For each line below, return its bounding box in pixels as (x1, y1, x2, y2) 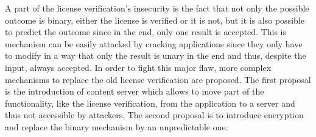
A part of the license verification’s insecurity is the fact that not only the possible (5, 2, 309, 14)
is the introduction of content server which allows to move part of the (5, 85, 264, 98)
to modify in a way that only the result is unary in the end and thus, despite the (5, 49, 306, 62)
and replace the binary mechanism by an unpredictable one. (5, 120, 228, 133)
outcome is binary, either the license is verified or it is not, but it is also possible (5, 13, 304, 26)
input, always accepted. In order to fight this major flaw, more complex (5, 61, 272, 73)
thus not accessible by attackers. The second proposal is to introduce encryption (5, 109, 304, 121)
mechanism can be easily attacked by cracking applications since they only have (5, 37, 303, 50)
